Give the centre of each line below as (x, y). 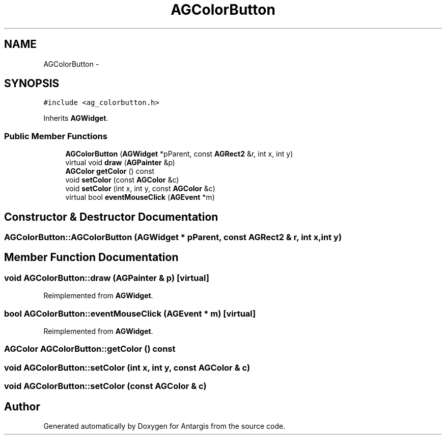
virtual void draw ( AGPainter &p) (120, 163)
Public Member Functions (56, 136)
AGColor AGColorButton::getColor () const (90, 349)
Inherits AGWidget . (76, 118)
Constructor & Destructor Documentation (111, 217)
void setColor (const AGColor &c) (122, 180)
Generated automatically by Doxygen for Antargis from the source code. (164, 426)
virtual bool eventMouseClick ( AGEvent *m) (140, 197)
